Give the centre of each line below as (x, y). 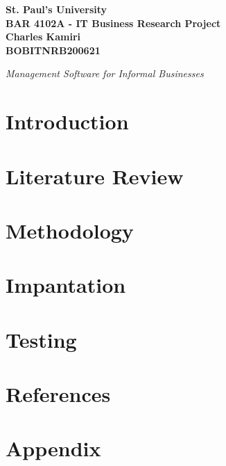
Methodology (70, 230)
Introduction (67, 121)
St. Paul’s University (56, 9)
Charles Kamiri (43, 37)
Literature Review (95, 176)
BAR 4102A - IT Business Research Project (113, 23)
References (58, 394)
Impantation (66, 285)
